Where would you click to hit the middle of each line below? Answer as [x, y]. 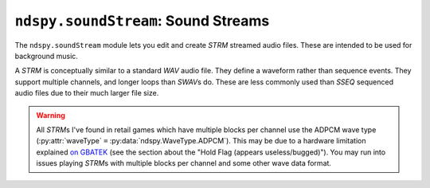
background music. [47, 56]
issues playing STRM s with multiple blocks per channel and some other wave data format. [184, 163]
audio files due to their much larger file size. [87, 93]
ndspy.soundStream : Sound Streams [142, 21]
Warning [51, 115]
